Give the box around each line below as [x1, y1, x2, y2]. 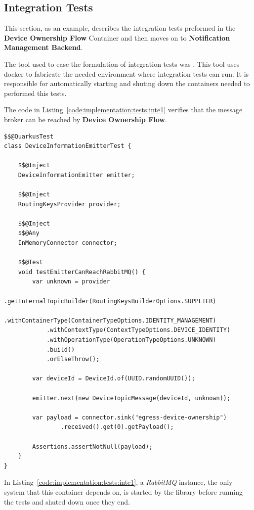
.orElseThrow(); [46, 356, 100, 363]
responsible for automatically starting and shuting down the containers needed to [4, 78, 250, 89]
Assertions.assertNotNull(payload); [32, 443, 153, 450]
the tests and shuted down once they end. [4, 496, 130, 507]
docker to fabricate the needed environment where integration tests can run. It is [4, 68, 249, 79]
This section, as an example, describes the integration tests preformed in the [4, 23, 236, 33]
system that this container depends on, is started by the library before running [4, 486, 243, 497]
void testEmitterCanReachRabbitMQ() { [18, 268, 146, 276]
